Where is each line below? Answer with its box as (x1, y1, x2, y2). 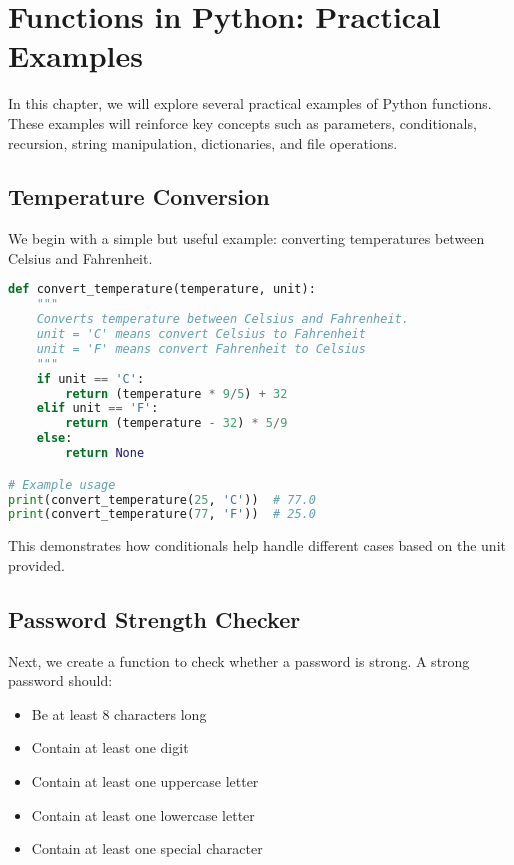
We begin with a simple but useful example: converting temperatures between (8, 228, 485, 249)
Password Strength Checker (8, 603, 301, 634)
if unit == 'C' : (36, 371, 145, 386)
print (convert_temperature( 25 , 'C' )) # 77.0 (8, 492, 316, 507)
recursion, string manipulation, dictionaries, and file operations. (8, 132, 398, 153)
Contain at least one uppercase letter (31, 771, 259, 792)
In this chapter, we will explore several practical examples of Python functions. (8, 93, 492, 114)
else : (36, 431, 73, 446)
